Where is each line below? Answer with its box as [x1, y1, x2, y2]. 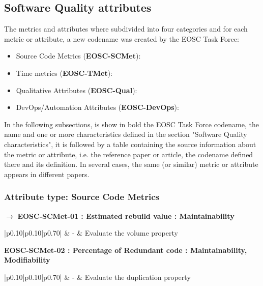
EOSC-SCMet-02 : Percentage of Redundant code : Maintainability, [4, 244, 247, 255]
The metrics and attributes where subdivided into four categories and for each [4, 23, 248, 34]
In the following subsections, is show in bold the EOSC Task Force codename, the [4, 119, 259, 129]
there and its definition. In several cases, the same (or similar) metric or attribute [4, 159, 258, 169]
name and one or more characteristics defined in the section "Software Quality [4, 129, 247, 139]
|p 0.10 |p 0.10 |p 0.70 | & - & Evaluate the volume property [4, 227, 178, 238]
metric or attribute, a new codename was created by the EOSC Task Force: [4, 33, 239, 44]
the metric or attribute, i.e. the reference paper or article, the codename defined [4, 149, 253, 159]
